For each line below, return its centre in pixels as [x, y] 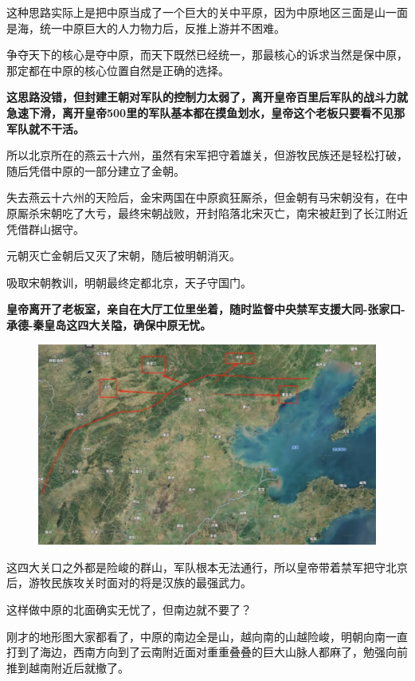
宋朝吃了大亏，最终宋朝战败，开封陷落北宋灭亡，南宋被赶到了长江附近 [223, 213]
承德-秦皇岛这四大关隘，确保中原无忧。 [109, 324]
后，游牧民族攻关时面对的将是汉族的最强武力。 [129, 583]
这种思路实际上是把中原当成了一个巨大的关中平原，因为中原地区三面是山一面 [207, 12]
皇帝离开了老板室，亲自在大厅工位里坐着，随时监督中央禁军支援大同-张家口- [206, 309]
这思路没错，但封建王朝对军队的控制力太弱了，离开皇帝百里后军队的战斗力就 [207, 97]
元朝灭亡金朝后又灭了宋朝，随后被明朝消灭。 [123, 256]
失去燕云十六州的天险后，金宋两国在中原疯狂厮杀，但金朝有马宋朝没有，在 [202, 197]
